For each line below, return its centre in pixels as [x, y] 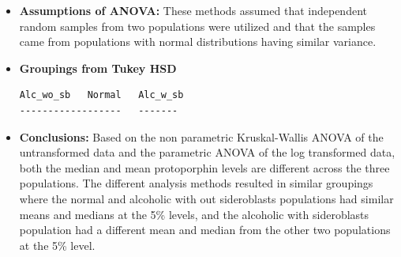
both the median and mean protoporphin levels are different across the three [204, 167]
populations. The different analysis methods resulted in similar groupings [196, 183]
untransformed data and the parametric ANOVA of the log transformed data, [207, 152]
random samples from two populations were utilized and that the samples [197, 26]
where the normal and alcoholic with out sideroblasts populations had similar [206, 198]
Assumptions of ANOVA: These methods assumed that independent [193, 10]
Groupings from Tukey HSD [98, 68]
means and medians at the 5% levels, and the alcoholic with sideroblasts [194, 214]
